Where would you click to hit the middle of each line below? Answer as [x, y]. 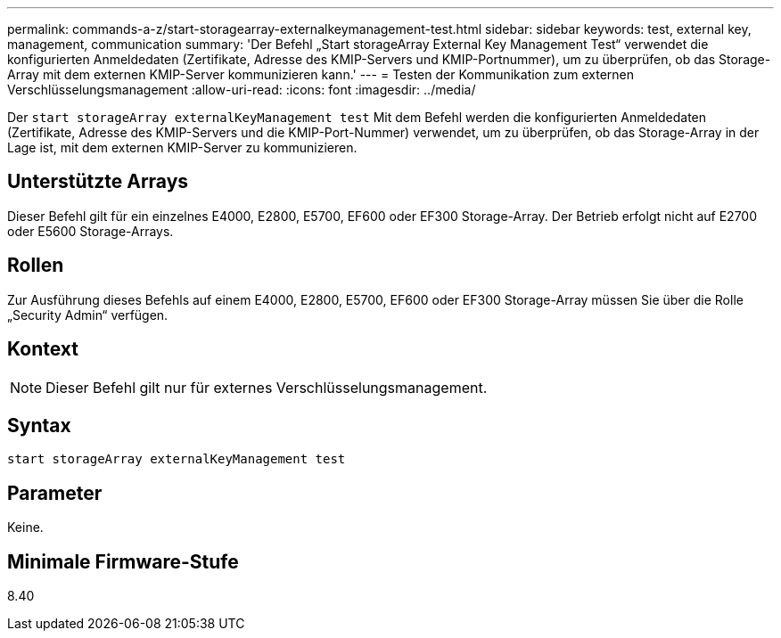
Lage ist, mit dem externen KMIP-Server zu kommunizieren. [182, 147]
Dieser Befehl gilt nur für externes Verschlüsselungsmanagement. [267, 387]
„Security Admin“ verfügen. [88, 315]
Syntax [39, 425]
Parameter [55, 493]
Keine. [25, 528]
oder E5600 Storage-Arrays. [90, 231]
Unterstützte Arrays [98, 182]
